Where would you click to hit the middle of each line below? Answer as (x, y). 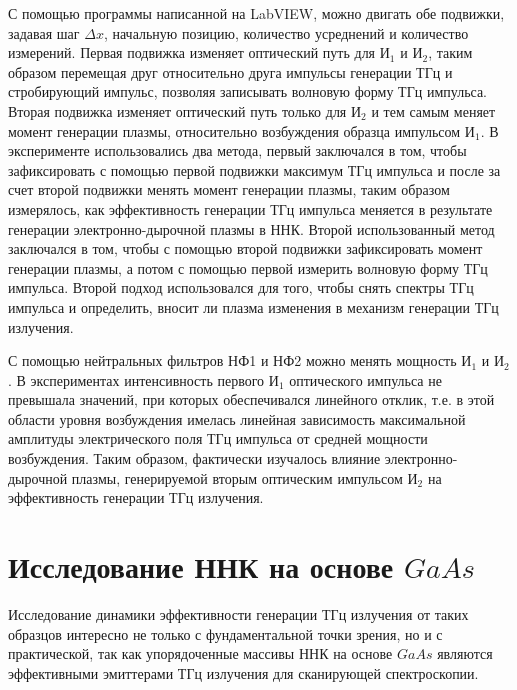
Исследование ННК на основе (201, 566)
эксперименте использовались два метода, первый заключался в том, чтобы (237, 150)
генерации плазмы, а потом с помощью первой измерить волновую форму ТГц (248, 267)
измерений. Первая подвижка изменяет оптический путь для (192, 52)
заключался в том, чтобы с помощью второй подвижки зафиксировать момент (245, 248)
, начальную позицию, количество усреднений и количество (286, 32)
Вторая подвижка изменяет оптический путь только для (177, 110)
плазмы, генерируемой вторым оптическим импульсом (237, 477)
